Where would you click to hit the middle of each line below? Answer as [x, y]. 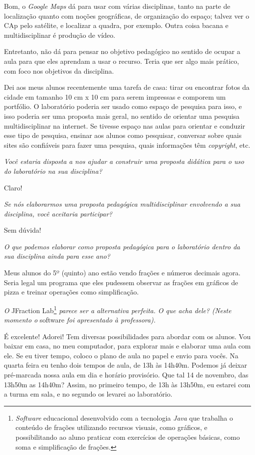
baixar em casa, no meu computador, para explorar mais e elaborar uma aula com [127, 346]
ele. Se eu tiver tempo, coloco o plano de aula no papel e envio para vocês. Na [121, 355]
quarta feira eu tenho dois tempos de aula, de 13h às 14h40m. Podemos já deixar [126, 365]
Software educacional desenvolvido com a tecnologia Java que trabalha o [124, 417]
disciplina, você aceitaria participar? [58, 213]
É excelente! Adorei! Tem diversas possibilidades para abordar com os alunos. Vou [127, 336]
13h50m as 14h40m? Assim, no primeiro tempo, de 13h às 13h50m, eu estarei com [127, 384]
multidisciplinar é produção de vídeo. [60, 35]
